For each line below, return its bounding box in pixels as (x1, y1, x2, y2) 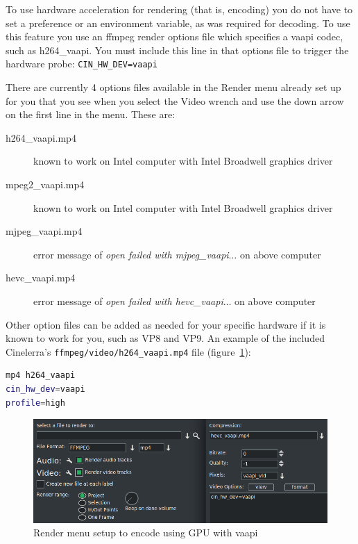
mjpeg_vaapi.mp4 (6, 224, 83, 238)
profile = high (6, 397, 65, 408)
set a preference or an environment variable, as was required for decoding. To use (6, 15, 350, 30)
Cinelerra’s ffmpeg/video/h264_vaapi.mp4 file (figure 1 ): (6, 344, 251, 358)
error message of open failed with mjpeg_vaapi (33, 247, 229, 261)
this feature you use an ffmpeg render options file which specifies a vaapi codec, (6, 29, 343, 44)
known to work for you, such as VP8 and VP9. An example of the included (6, 331, 325, 345)
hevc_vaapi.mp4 (6, 270, 76, 285)
